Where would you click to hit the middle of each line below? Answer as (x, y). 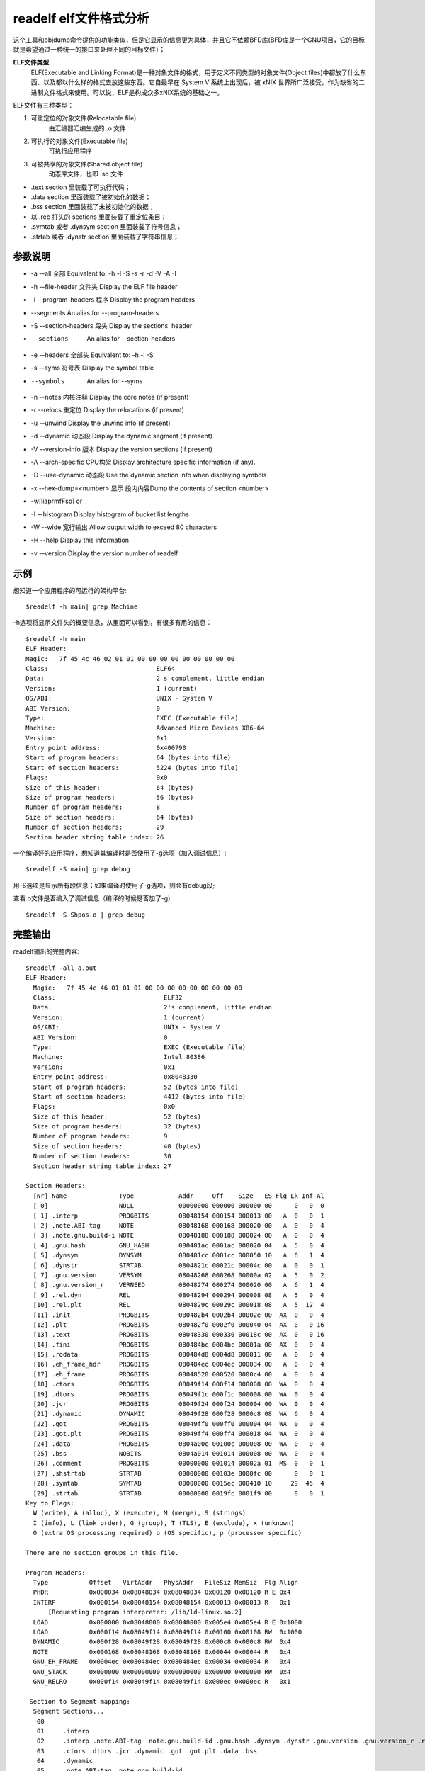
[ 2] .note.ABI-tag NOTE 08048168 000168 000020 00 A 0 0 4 (179, 1225)
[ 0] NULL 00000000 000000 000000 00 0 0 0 (179, 1206)
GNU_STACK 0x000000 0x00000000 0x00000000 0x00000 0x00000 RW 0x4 (162, 1671)
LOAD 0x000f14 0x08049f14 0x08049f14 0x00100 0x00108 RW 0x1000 (168, 1632)
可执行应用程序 (70, 151)
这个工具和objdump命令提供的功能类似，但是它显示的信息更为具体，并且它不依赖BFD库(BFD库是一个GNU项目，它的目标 (189, 40)
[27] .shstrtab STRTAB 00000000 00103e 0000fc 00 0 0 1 (179, 1473)
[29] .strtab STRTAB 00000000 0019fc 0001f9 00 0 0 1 (179, 1493)
